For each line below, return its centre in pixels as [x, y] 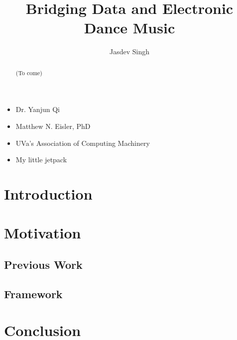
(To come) [29, 72]
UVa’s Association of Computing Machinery [83, 143]
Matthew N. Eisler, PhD [53, 126]
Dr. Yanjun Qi [38, 109]
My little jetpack [41, 160]
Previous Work [43, 264]
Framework [33, 293]
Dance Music [129, 28]
